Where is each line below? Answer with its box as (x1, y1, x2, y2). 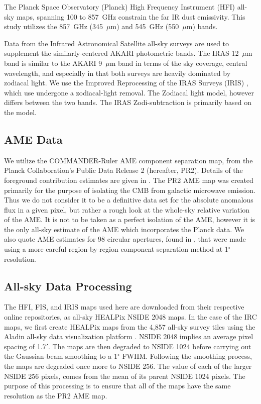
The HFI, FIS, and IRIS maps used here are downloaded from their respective (4, 301, 244, 312)
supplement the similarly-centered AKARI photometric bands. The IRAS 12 (4, 48, 239, 58)
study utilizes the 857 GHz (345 (4, 21, 103, 32)
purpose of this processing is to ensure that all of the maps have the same (4, 380, 231, 391)
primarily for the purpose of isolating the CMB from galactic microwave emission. (4, 184, 255, 195)
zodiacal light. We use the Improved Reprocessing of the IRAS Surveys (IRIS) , (4, 77, 248, 88)
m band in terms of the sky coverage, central (109, 57, 247, 68)
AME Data (4, 131, 63, 147)
